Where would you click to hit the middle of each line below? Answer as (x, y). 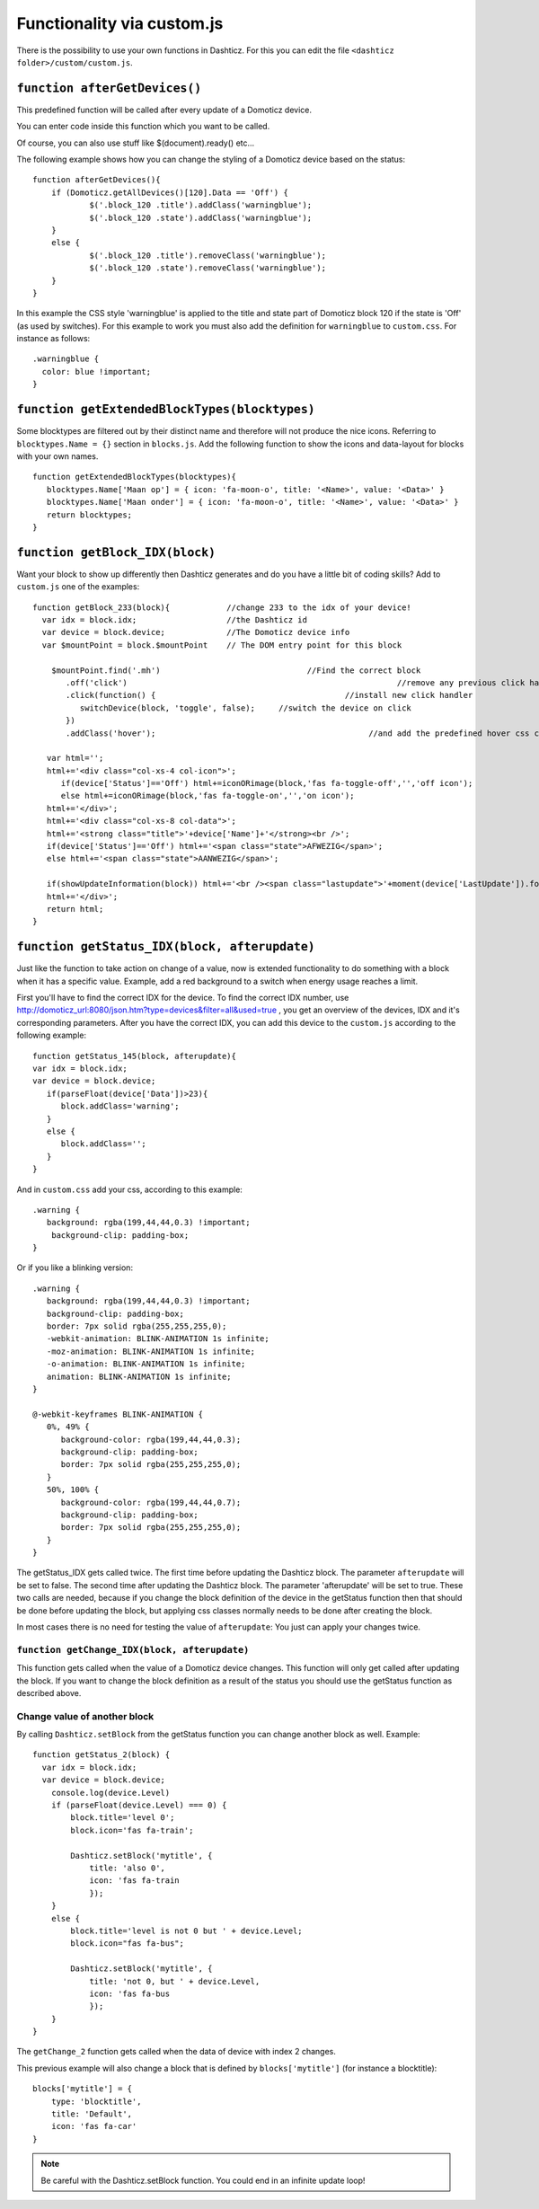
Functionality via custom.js (120, 23)
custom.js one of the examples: (78, 587)
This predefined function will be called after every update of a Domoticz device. (164, 110)
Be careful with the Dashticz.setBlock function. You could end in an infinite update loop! (203, 2180)
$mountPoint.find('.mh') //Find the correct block (236, 670)
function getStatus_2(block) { (102, 1755)
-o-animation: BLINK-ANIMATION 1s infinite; (146, 1364)
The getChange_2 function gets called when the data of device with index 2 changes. (176, 2052)
